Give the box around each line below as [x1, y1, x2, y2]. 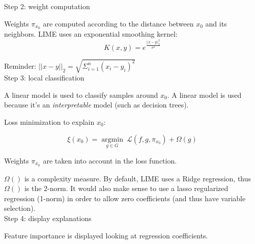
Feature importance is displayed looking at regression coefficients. [4, 230, 208, 240]
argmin [101, 135, 123, 143]
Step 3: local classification [4, 72, 84, 83]
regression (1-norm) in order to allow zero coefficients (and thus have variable [4, 193, 246, 203]
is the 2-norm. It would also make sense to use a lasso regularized [24, 183, 229, 194]
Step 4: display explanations [4, 212, 92, 223]
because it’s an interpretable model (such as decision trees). [4, 99, 189, 110]
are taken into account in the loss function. [43, 155, 177, 166]
